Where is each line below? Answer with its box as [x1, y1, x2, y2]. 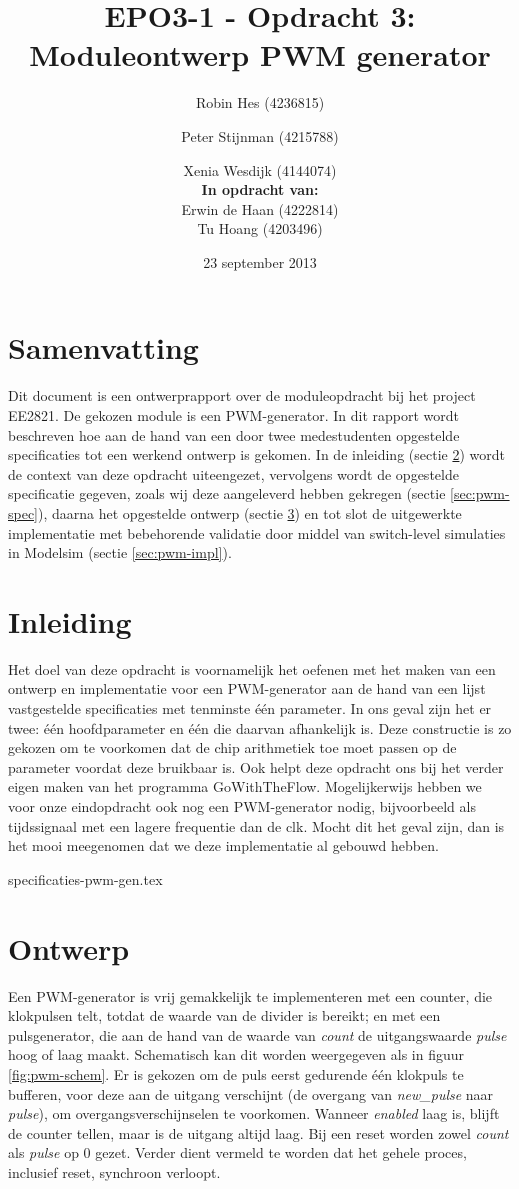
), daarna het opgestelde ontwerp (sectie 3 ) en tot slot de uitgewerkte [38, 502, 462, 523]
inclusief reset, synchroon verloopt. [8, 1161, 221, 1182]
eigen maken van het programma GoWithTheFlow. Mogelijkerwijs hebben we [8, 776, 482, 797]
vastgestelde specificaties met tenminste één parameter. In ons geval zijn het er [8, 698, 492, 719]
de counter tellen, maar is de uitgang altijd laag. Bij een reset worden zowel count [8, 1122, 509, 1143]
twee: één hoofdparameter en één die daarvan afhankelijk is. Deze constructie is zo [8, 717, 512, 738]
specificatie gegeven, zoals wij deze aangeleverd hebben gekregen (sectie [8, 483, 446, 504]
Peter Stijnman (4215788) [181, 125, 339, 146]
